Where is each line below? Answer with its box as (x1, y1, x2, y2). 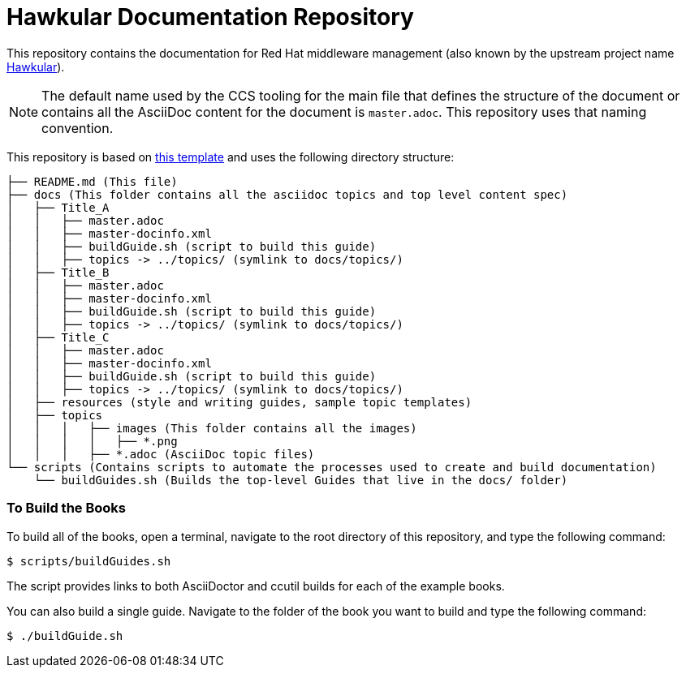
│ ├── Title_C (6, 330, 110, 344)
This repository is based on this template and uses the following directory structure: (6, 149, 455, 164)
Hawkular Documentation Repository (6, 3, 414, 31)
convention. (41, 119, 114, 136)
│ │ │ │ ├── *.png (6, 434, 178, 448)
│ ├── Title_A (6, 200, 110, 214)
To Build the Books (6, 500, 126, 517)
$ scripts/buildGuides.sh (6, 554, 171, 568)
